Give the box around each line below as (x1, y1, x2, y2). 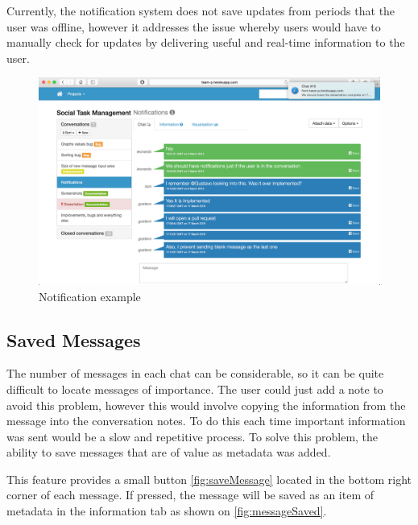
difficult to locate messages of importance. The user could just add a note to (6, 380, 383, 397)
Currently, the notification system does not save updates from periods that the (6, 2, 395, 19)
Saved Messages (6, 327, 141, 352)
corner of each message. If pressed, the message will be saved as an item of (6, 486, 375, 503)
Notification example (39, 287, 141, 304)
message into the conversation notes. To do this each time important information (6, 412, 406, 429)
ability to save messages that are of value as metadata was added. (6, 444, 331, 461)
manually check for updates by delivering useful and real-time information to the (6, 34, 405, 51)
